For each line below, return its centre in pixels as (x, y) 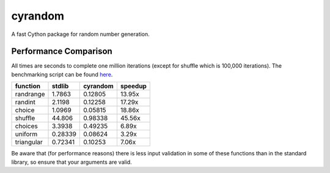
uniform (26, 134)
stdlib (61, 86)
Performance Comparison (62, 51)
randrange (30, 94)
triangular (29, 142)
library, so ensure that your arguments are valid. (72, 162)
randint (25, 102)
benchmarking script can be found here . (62, 74)
